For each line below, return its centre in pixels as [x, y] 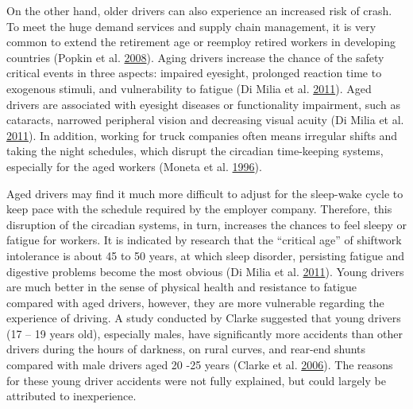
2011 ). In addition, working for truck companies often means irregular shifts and [202, 135]
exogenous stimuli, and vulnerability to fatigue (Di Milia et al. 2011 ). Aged [189, 88]
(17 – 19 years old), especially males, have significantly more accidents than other [205, 333]
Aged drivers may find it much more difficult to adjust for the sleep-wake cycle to [205, 193]
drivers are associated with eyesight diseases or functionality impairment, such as [203, 104]
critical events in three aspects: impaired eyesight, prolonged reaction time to [194, 73]
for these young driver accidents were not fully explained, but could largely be [196, 380]
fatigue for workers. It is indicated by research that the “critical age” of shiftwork [204, 240]
